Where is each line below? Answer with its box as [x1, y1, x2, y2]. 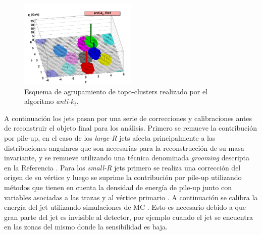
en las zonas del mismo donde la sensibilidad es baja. [4, 221, 168, 232]
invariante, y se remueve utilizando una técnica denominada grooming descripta [4, 152, 250, 163]
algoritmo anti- [24, 96, 71, 106]
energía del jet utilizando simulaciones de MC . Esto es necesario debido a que [4, 202, 246, 212]
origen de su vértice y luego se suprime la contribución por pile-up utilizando [4, 172, 242, 183]
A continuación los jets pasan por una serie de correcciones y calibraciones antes [4, 112, 252, 123]
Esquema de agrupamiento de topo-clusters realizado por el [24, 86, 208, 96]
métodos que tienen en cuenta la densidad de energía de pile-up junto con [4, 182, 232, 192]
